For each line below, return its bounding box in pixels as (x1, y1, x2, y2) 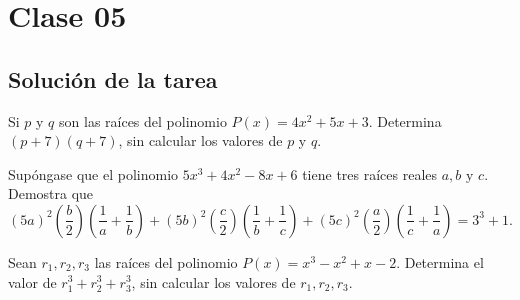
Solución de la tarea (8, 63, 218, 94)
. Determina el (396, 251, 484, 272)
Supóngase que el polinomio (8, 163, 179, 184)
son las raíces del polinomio (59, 110, 227, 131)
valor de (8, 271, 57, 292)
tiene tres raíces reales (302, 163, 438, 184)
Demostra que (8, 183, 94, 204)
